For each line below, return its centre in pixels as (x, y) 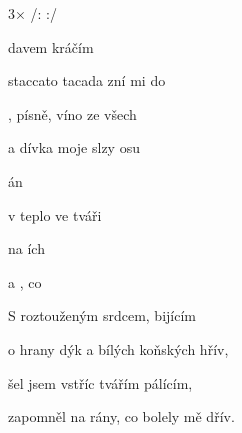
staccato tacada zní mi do (87, 80)
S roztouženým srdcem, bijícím (102, 315)
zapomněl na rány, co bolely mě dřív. (121, 416)
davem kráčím (51, 46)
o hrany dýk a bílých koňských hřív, (118, 348)
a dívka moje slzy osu (74, 147)
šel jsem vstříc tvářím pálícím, (100, 382)
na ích (26, 248)
